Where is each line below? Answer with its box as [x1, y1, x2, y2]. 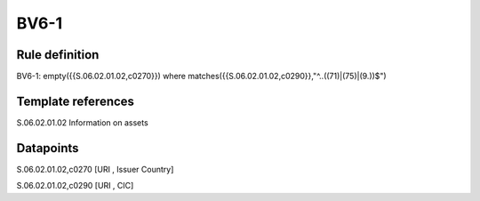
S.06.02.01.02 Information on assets [16, 117, 148, 128]
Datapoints [16, 141, 79, 156]
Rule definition [16, 47, 100, 62]
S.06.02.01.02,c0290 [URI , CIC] [16, 181, 134, 191]
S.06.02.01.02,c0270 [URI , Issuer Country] [16, 164, 174, 174]
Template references [16, 93, 135, 109]
